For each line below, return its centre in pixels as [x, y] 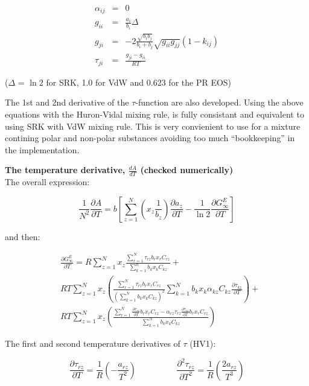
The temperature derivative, [65, 170]
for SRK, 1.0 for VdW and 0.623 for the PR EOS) [139, 82]
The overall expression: [47, 182]
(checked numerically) [187, 170]
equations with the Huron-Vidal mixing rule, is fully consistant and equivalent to [154, 114]
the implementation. [42, 149]
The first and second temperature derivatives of [93, 343]
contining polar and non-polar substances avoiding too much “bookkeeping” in [150, 138]
